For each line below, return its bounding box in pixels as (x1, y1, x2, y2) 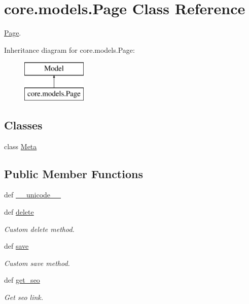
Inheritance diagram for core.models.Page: (4, 44, 135, 55)
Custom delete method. (4, 223, 75, 234)
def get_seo (4, 275, 40, 285)
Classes (4, 117, 43, 132)
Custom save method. (4, 257, 70, 268)
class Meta (4, 141, 37, 151)
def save (4, 241, 29, 251)
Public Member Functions (4, 165, 143, 181)
